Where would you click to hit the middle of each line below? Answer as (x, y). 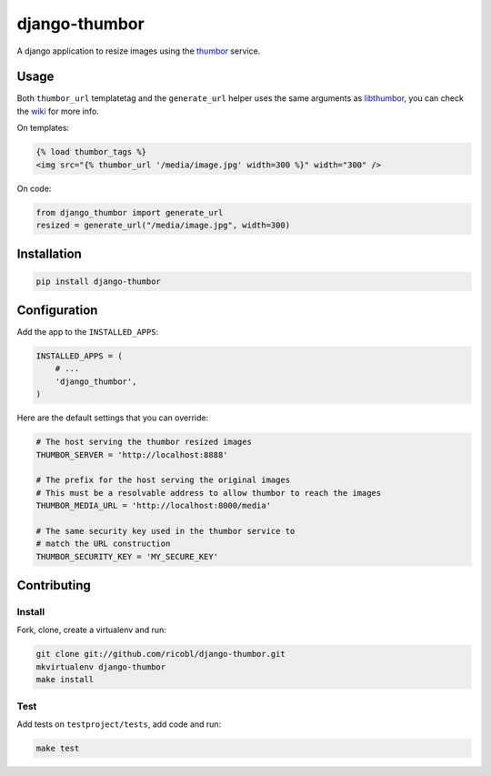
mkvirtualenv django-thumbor (101, 667)
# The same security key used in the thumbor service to (165, 531)
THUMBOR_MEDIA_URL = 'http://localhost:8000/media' (154, 506)
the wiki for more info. (58, 111)
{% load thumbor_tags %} (91, 152)
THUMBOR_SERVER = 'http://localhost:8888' (132, 454)
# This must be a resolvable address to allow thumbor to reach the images (209, 493)
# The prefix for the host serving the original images (163, 480)
